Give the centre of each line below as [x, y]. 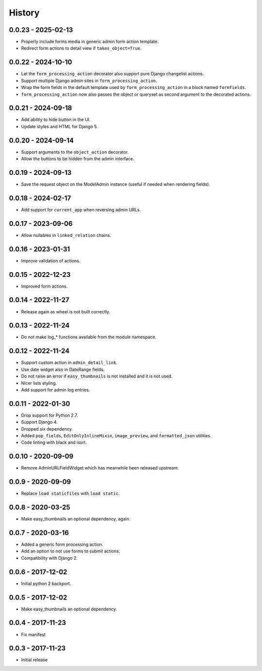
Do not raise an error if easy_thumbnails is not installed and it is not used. [97, 376]
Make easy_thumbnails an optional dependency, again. [76, 519]
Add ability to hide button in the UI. [56, 120]
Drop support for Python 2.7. [49, 415]
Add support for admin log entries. [56, 390]
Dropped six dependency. [47, 429]
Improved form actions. [44, 286]
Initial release [34, 660]
